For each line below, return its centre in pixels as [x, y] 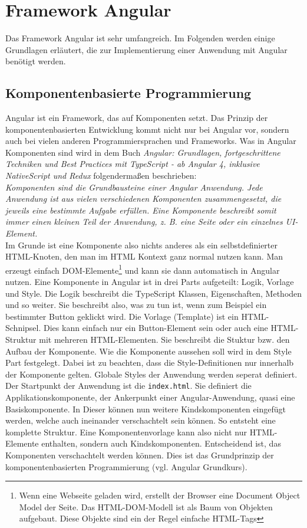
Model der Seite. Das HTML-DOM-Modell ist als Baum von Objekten [146, 506]
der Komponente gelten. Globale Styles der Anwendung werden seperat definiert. [151, 374]
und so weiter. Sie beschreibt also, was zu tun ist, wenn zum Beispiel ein [136, 305]
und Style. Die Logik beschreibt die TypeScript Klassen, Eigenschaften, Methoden [154, 293]
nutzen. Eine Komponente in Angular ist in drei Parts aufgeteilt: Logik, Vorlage [150, 282]
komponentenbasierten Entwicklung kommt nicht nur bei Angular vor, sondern [147, 129]
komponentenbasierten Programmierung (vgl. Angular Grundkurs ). [126, 466]
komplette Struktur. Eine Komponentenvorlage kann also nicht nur [126, 432]
